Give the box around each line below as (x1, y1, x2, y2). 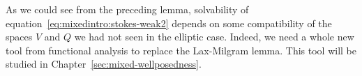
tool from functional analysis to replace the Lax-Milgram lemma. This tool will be (6, 43, 356, 57)
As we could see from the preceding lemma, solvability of (6, 2, 249, 16)
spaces (6, 29, 33, 44)
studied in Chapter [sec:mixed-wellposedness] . (6, 56, 202, 71)
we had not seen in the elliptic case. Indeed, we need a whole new (74, 29, 354, 44)
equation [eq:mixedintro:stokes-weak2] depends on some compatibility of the (6, 15, 332, 30)
